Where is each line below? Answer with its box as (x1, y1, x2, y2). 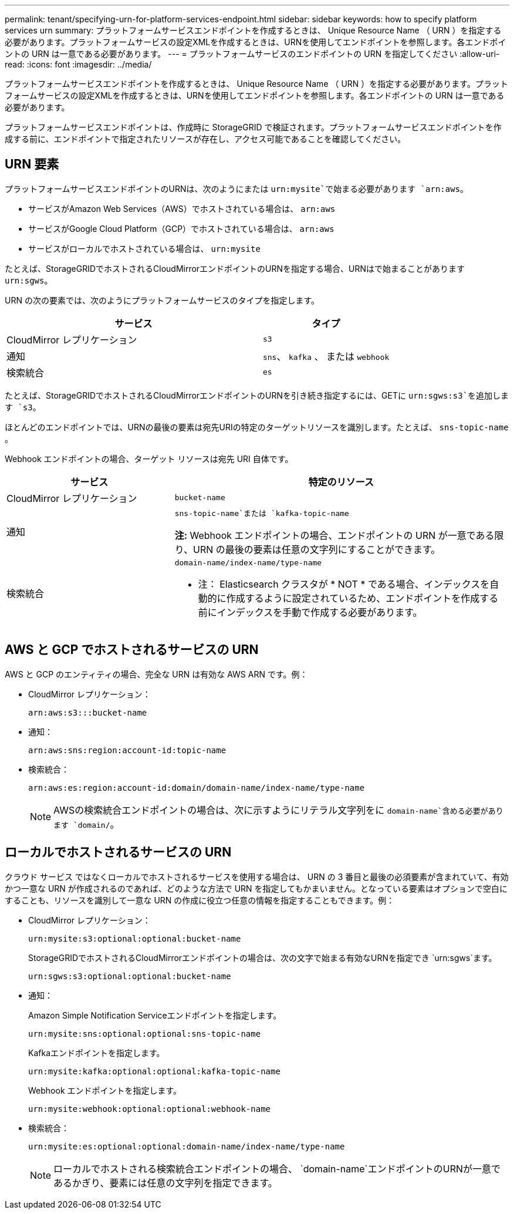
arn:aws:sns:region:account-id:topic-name (28, 745, 226, 755)
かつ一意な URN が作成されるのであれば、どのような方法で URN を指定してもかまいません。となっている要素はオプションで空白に (5, 883, 508, 893)
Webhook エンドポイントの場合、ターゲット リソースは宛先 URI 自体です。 (5, 453, 293, 464)
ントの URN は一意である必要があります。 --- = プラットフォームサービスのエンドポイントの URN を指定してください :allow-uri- (5, 49, 500, 59)
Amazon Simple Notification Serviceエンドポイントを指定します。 (28, 1010, 282, 1020)
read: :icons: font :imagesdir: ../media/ (5, 59, 152, 69)
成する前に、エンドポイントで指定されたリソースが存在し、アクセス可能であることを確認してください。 (5, 134, 406, 144)
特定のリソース (308, 476, 374, 488)
